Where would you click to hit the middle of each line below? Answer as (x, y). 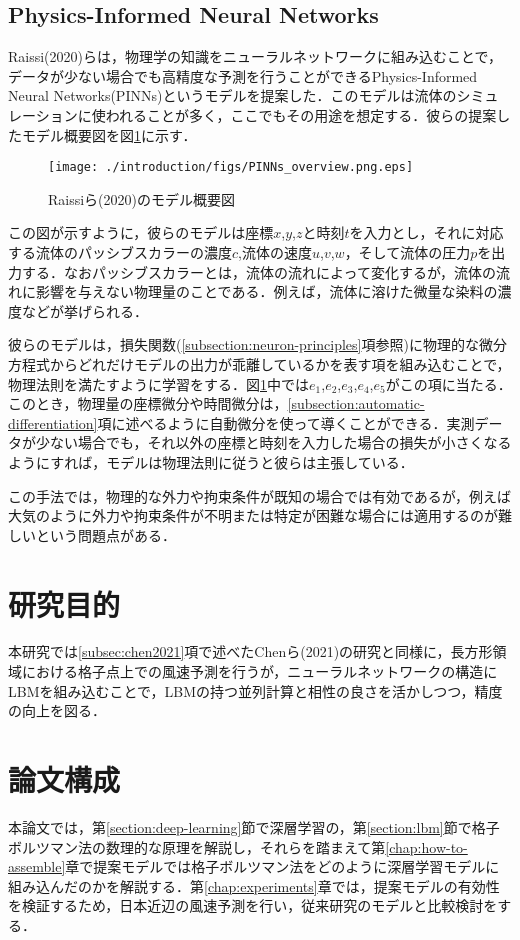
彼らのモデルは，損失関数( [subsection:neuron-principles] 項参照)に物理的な (243, 344)
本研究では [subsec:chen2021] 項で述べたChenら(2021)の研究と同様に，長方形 (250, 651)
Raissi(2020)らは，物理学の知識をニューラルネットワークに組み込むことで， (255, 56)
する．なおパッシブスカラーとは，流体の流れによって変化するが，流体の (259, 271)
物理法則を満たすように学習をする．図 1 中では (158, 383)
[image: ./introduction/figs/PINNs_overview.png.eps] (231, 167)
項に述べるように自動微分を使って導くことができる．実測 (286, 422)
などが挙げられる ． (84, 310)
